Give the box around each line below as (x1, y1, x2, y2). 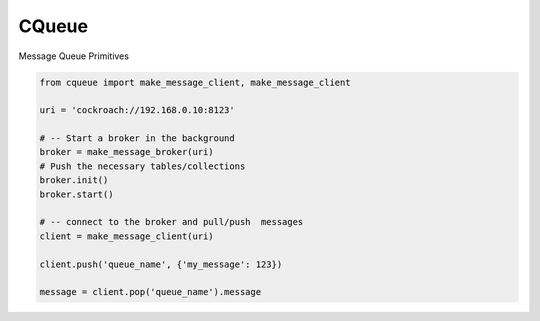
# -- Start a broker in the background (39, 133, 235, 144)
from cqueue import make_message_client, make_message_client (39, 76, 351, 88)
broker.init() (39, 175, 109, 186)
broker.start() (39, 188, 114, 200)
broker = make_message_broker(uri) (39, 146, 214, 158)
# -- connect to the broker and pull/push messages (39, 216, 304, 228)
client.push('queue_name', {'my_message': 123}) (39, 258, 283, 270)
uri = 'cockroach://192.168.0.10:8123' (39, 105, 235, 116)
